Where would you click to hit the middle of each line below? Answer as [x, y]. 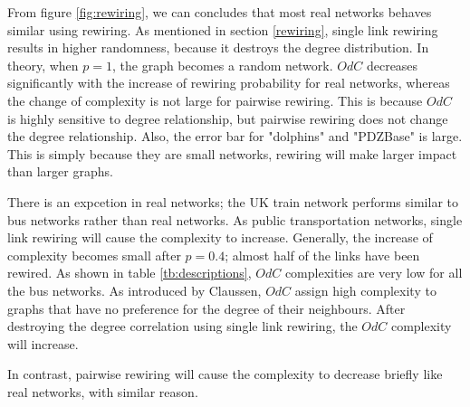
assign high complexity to [365, 290]
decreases [392, 65]
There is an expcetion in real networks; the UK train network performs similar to [233, 201]
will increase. [43, 343]
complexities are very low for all [374, 273]
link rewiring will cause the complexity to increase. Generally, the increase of [220, 237]
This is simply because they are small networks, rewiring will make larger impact [232, 153]
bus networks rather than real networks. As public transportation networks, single [235, 219]
